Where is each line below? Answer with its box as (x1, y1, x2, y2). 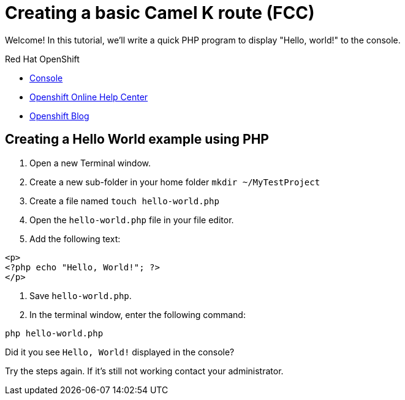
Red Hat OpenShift (5, 53, 80, 64)
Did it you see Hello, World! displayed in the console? (5, 346, 235, 357)
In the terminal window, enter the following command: (29, 309, 246, 320)
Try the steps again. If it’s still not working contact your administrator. (5, 365, 284, 376)
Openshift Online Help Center (29, 91, 148, 102)
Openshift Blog (29, 110, 89, 121)
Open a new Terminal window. (29, 157, 151, 168)
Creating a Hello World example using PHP (5, 131, 269, 147)
